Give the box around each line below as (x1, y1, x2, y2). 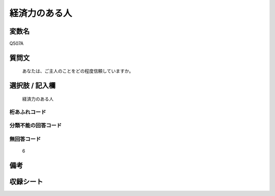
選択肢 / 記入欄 (9, 81, 56, 90)
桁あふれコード (9, 108, 46, 115)
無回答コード (9, 135, 41, 142)
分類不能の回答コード (9, 122, 62, 129)
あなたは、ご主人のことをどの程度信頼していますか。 (22, 68, 134, 74)
